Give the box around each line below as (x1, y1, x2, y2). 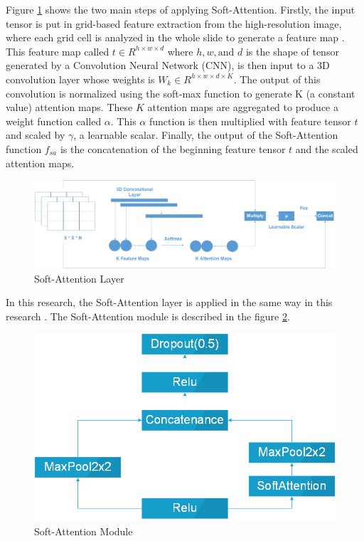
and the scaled (295, 141, 358, 156)
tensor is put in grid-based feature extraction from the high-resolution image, (6, 16, 342, 31)
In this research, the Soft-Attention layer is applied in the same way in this (6, 295, 333, 310)
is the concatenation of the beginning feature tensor (60, 141, 286, 156)
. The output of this (233, 71, 321, 86)
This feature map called (6, 43, 109, 58)
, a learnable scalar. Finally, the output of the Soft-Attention (73, 127, 338, 142)
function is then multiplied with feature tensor (149, 113, 351, 128)
